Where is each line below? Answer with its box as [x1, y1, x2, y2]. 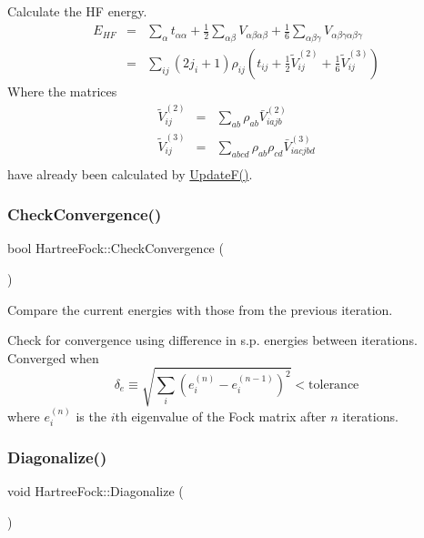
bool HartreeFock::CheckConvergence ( [7, 239, 224, 258]
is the [76, 406, 106, 425]
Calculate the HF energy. [7, 2, 147, 20]
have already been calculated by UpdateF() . [7, 164, 253, 183]
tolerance [308, 379, 359, 391]
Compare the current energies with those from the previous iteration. [7, 299, 393, 319]
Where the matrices [7, 81, 117, 100]
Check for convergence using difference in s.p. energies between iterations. [7, 330, 418, 350]
